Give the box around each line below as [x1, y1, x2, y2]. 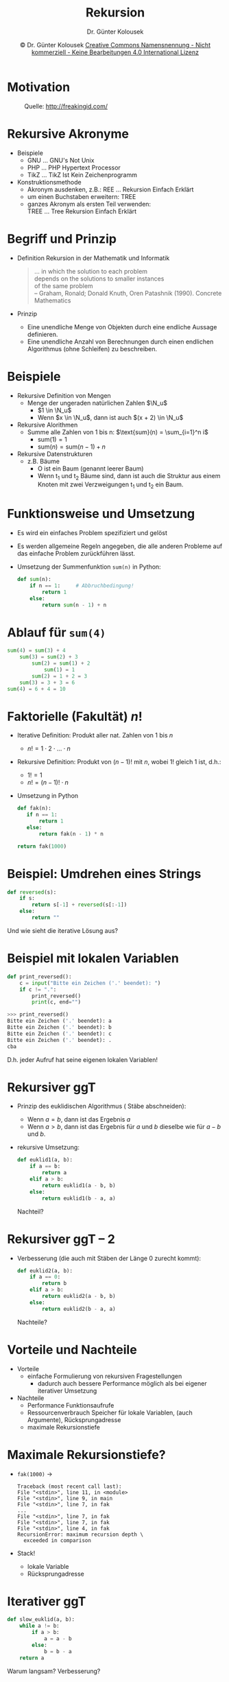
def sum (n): [16, 576, 51, 583]
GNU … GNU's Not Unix [27, 156, 95, 164]
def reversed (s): [7, 888, 57, 896]
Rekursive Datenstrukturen [16, 449, 93, 458]
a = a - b [43, 1635, 72, 1642]
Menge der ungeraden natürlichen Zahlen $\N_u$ [27, 399, 168, 407]
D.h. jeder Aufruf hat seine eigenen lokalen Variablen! [7, 1055, 158, 1064]
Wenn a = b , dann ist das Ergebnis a [27, 1115, 131, 1124]
